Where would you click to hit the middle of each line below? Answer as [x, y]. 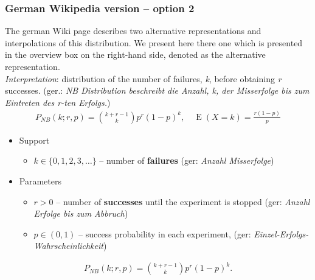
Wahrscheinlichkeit [68, 246]
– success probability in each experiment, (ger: [165, 233]
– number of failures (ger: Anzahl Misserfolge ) [187, 160]
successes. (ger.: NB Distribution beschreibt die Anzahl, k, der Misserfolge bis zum [157, 90]
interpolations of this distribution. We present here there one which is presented [154, 42]
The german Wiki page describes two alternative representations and [133, 31]
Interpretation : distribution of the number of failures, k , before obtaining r [143, 78]
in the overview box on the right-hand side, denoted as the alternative [135, 54]
